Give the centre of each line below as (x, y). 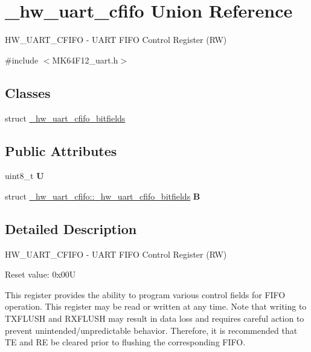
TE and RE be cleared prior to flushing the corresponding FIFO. (125, 342)
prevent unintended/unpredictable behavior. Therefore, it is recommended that (151, 330)
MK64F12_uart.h (85, 60)
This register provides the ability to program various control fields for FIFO (145, 294)
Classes (28, 92)
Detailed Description (71, 228)
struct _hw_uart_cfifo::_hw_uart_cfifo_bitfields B (103, 196)
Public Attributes (61, 150)
